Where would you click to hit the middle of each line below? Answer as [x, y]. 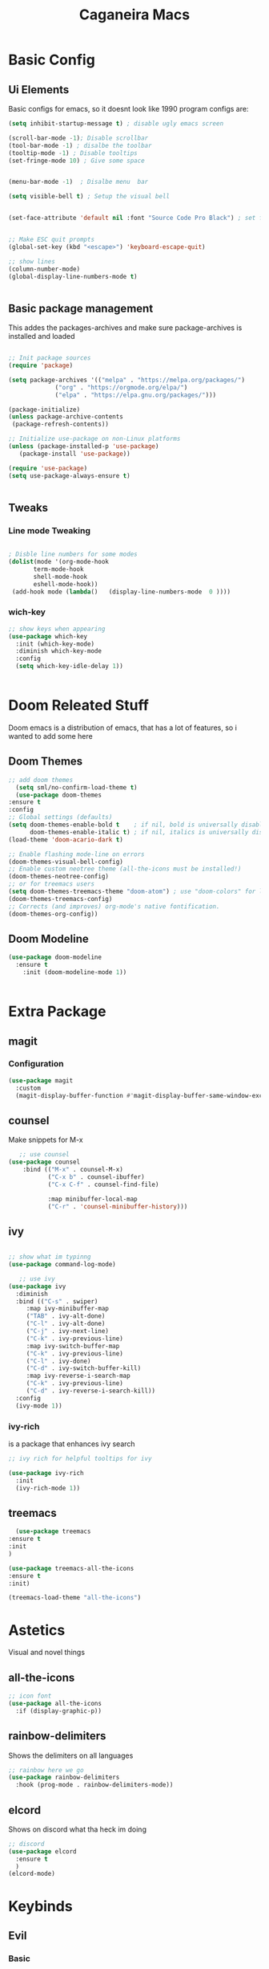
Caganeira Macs [134, 15]
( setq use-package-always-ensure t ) [69, 475]
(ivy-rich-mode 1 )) [48, 1488]
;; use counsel [44, 1155]
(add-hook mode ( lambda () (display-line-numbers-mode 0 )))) [121, 592]
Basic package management [81, 308]
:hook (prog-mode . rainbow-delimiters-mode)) [94, 1785]
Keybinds [41, 1906]
